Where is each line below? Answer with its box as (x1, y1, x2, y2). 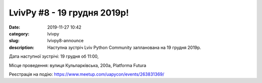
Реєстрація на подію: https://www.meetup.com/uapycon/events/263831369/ (9, 71, 164, 77)
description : (9, 44, 34, 50)
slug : (9, 38, 19, 44)
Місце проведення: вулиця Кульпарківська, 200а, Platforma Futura (9, 62, 147, 68)
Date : (9, 24, 20, 30)
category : (9, 31, 30, 36)
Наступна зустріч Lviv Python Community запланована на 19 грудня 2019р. (47, 44, 201, 50)
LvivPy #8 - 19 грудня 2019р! (9, 7, 129, 18)
